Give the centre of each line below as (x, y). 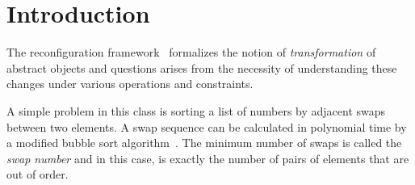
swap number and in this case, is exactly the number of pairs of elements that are (208, 158)
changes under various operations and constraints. (130, 84)
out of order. (38, 174)
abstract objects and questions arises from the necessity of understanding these (202, 67)
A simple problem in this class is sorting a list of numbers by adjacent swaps (196, 110)
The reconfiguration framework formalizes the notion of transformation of (191, 52)
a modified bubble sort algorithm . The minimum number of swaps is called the (204, 143)
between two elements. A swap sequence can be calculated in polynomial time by (207, 126)
